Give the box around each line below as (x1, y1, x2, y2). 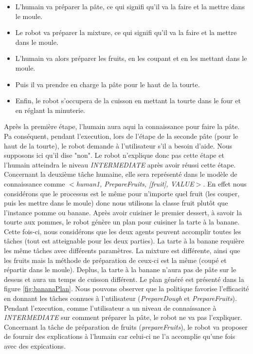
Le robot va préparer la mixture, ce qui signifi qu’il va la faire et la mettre (15, 27, 237, 37)
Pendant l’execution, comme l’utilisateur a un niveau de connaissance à (4, 302, 217, 313)
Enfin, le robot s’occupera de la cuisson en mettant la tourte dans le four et (15, 95, 241, 106)
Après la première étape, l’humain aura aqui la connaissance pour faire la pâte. (4, 121, 240, 131)
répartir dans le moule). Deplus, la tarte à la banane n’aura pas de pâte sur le (4, 264, 236, 275)
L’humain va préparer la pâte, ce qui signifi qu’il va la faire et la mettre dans (15, 1, 245, 11)
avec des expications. (4, 341, 66, 351)
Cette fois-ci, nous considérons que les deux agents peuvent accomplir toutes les (4, 226, 241, 236)
